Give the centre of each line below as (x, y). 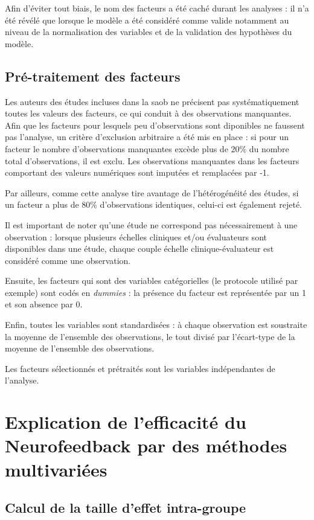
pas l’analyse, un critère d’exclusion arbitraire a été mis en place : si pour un (147, 137)
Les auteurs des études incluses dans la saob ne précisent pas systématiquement (152, 101)
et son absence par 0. (44, 304)
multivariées (56, 469)
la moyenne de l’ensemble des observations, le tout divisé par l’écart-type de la (150, 336)
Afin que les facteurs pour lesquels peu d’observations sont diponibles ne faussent (155, 125)
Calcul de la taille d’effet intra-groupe (126, 508)
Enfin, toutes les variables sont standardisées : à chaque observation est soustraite (156, 325)
